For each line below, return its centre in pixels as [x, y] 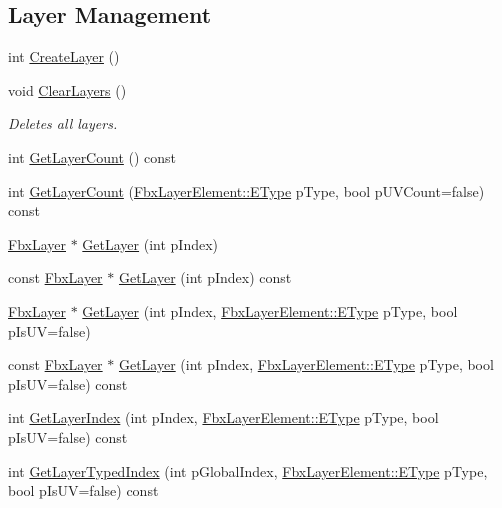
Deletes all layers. [63, 123]
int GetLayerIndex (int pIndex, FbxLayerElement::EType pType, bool [223, 417]
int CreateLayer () [64, 56]
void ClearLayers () [67, 89]
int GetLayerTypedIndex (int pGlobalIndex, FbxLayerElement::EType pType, [248, 470]
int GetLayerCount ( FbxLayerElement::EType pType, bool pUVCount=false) [246, 190]
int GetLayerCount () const [92, 156]
